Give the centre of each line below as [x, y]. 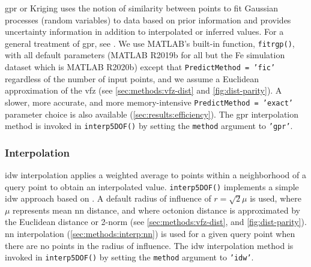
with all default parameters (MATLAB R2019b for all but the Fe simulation [145, 55]
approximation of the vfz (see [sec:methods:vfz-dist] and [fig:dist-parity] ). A [143, 90]
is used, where [276, 198]
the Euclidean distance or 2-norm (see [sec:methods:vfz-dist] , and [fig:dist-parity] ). [156, 222]
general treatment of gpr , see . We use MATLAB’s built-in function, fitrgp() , [150, 43]
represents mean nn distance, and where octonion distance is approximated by [157, 210]
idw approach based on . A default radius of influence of [108, 198]
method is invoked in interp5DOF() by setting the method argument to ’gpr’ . [149, 126]
